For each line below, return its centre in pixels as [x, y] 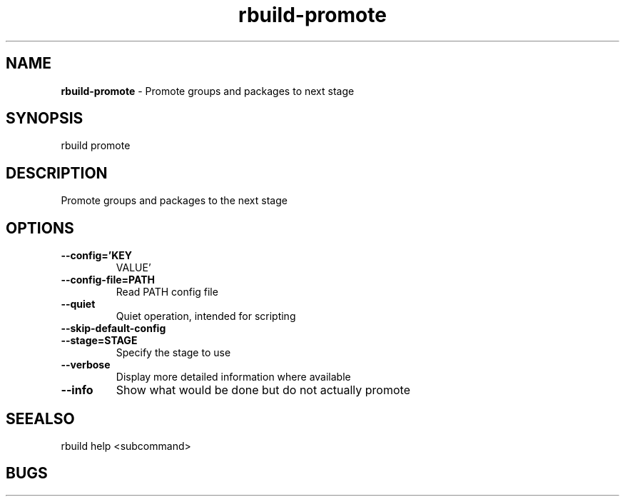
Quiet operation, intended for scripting [206, 316]
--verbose [86, 365]
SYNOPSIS [45, 119]
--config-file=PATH [108, 280]
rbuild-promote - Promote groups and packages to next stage [208, 91]
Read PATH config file [167, 292]
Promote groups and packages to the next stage [174, 201]
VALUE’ [133, 268]
